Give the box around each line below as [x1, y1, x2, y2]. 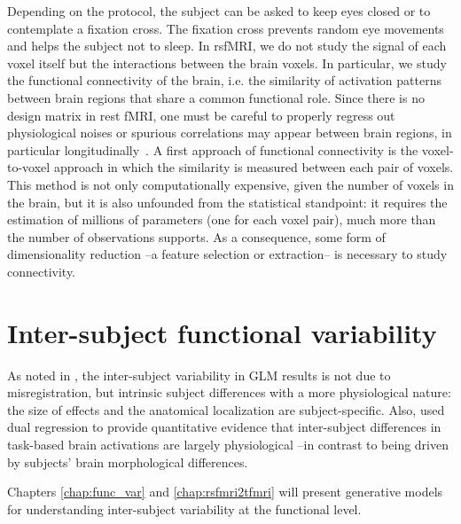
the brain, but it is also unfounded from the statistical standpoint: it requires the [7, 192, 448, 211]
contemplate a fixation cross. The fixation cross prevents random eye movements [7, 19, 444, 37]
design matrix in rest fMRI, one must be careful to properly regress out [7, 106, 395, 124]
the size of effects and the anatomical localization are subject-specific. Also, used [7, 400, 445, 418]
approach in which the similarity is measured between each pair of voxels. [53, 158, 454, 176]
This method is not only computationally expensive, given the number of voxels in [7, 175, 454, 193]
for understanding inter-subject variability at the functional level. [7, 499, 362, 518]
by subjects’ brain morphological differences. [7, 452, 248, 471]
